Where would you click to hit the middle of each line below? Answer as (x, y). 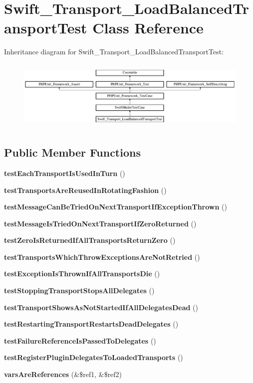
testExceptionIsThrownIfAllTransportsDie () (82, 274)
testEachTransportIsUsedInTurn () (65, 173)
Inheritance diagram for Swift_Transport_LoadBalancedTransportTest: (114, 52)
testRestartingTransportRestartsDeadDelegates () (91, 324)
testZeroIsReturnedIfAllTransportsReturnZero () (90, 240)
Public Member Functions (72, 152)
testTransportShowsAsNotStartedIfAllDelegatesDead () (101, 307)
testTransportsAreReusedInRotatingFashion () (85, 190)
